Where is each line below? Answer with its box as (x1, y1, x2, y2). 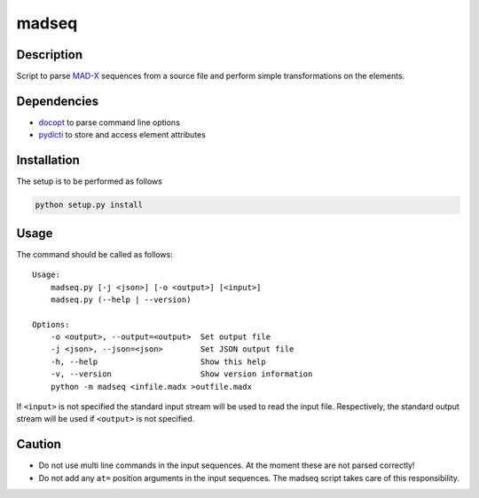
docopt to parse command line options (38, 116, 181, 128)
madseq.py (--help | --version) (50, 294, 192, 304)
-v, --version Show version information (50, 369, 313, 379)
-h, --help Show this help (50, 356, 266, 367)
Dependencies (16, 93, 99, 108)
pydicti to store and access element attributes (38, 130, 206, 140)
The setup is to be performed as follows (16, 176, 163, 186)
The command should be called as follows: (16, 249, 173, 259)
